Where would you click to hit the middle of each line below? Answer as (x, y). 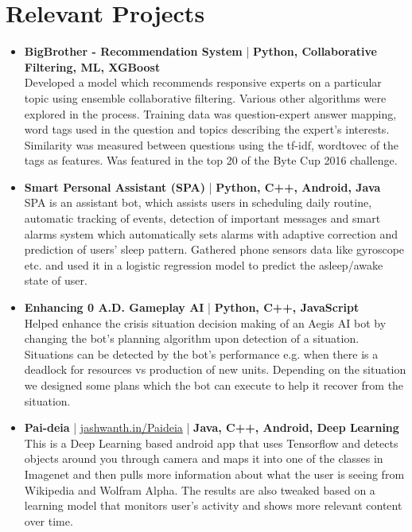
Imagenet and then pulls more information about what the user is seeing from (214, 474)
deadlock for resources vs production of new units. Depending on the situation (215, 369)
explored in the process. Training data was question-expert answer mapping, (210, 113)
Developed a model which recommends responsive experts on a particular (203, 82)
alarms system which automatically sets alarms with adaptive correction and (211, 233)
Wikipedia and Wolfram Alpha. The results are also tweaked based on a (200, 489)
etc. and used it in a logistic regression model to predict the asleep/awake (204, 264)
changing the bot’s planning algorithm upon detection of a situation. (192, 338)
